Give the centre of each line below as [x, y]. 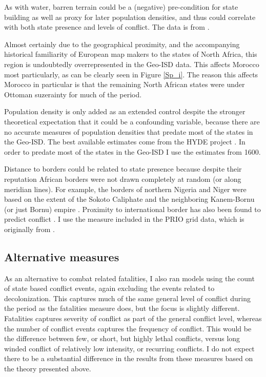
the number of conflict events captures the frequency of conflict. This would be [128, 328]
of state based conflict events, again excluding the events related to [109, 288]
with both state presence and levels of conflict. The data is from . [107, 27]
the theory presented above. [48, 369]
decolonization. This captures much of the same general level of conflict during [127, 298]
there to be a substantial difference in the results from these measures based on [129, 358]
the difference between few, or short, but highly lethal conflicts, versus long [122, 338]
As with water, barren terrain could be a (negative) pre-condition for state [121, 7]
